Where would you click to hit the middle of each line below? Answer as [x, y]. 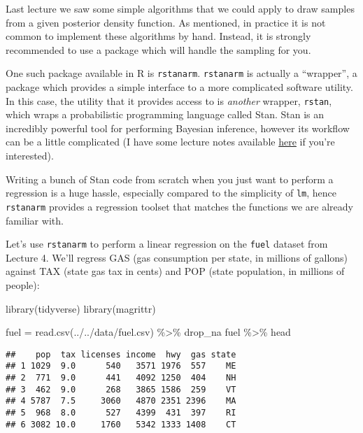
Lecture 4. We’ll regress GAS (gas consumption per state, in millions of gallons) [177, 257]
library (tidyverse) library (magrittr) [81, 308]
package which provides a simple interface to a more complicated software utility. [179, 87]
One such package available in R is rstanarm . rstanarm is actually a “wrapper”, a [181, 73]
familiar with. [35, 220]
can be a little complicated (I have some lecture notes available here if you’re [170, 142]
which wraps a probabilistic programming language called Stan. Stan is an [165, 114]
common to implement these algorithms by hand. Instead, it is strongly [158, 36]
